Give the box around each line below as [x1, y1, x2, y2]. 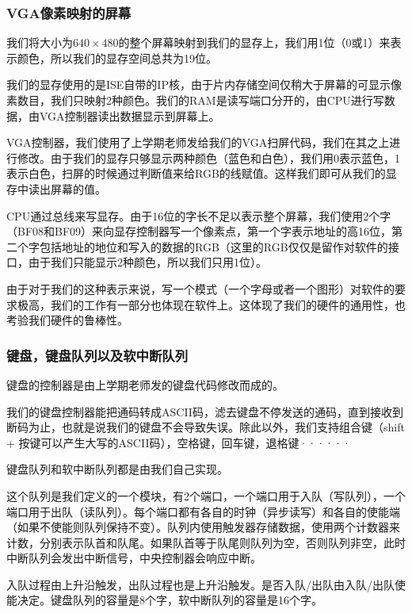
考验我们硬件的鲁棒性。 [6, 312, 128, 328]
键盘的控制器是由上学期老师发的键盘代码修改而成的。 [6, 376, 284, 393]
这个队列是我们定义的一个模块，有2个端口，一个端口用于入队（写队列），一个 [6, 487, 406, 504]
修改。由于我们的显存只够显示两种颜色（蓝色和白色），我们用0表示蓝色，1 [17, 149, 400, 166]
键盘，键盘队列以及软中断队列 [6, 345, 189, 365]
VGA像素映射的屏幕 [6, 2, 132, 22]
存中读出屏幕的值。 [6, 180, 106, 197]
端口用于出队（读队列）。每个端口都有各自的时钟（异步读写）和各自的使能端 [6, 503, 400, 519]
